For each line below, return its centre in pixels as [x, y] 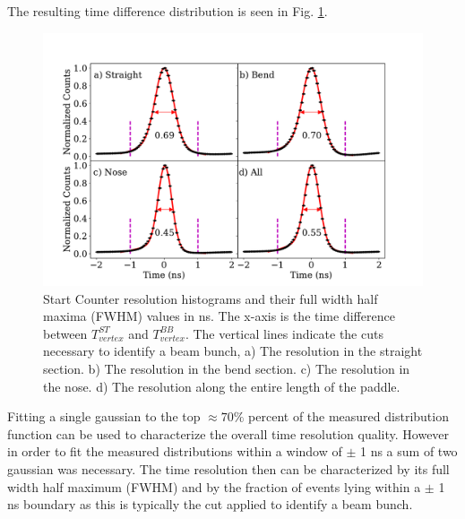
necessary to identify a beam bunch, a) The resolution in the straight [233, 351]
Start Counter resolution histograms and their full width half [211, 298]
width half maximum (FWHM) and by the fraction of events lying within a [214, 486]
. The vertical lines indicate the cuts [284, 333]
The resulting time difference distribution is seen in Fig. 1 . [168, 11]
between [65, 333]
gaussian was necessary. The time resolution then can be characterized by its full [228, 468]
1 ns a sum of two [409, 451]
